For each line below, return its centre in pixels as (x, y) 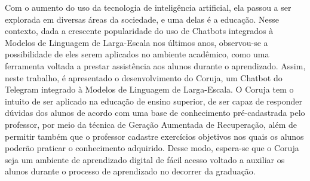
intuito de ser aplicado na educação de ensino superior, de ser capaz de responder (154, 101)
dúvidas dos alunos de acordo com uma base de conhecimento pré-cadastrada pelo (155, 113)
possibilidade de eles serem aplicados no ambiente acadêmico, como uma (137, 54)
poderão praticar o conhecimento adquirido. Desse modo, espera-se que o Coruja (152, 148)
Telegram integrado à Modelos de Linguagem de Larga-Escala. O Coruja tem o (149, 89)
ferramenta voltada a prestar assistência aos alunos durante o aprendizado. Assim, (155, 65)
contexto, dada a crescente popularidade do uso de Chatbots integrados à (139, 31)
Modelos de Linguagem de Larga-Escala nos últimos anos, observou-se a (136, 42)
